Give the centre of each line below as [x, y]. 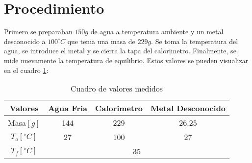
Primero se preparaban [38, 32]
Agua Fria [68, 108]
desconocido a [25, 41]
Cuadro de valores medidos [117, 89]
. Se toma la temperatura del [195, 41]
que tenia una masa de [101, 41]
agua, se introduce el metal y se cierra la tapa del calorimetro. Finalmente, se [120, 51]
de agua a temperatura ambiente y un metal [157, 32]
